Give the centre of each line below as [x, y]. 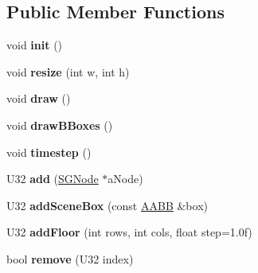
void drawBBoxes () [60, 125]
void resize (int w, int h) [68, 71]
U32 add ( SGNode [53, 179]
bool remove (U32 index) [70, 258]
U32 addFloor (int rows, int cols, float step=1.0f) [129, 232]
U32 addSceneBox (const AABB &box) [107, 205]
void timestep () [49, 152]
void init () [35, 45]
